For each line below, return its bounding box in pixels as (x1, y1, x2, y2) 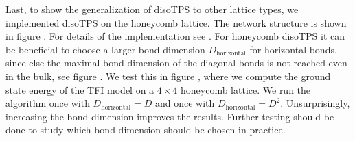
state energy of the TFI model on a (5, 82, 154, 97)
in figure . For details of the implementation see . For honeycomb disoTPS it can (5, 29, 345, 43)
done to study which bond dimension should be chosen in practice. (5, 123, 286, 137)
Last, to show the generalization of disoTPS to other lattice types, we (5, 2, 299, 16)
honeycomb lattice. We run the (181, 82, 311, 97)
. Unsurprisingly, (280, 96, 350, 110)
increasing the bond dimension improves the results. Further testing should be (5, 109, 334, 123)
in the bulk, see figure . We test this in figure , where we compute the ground (5, 68, 331, 83)
